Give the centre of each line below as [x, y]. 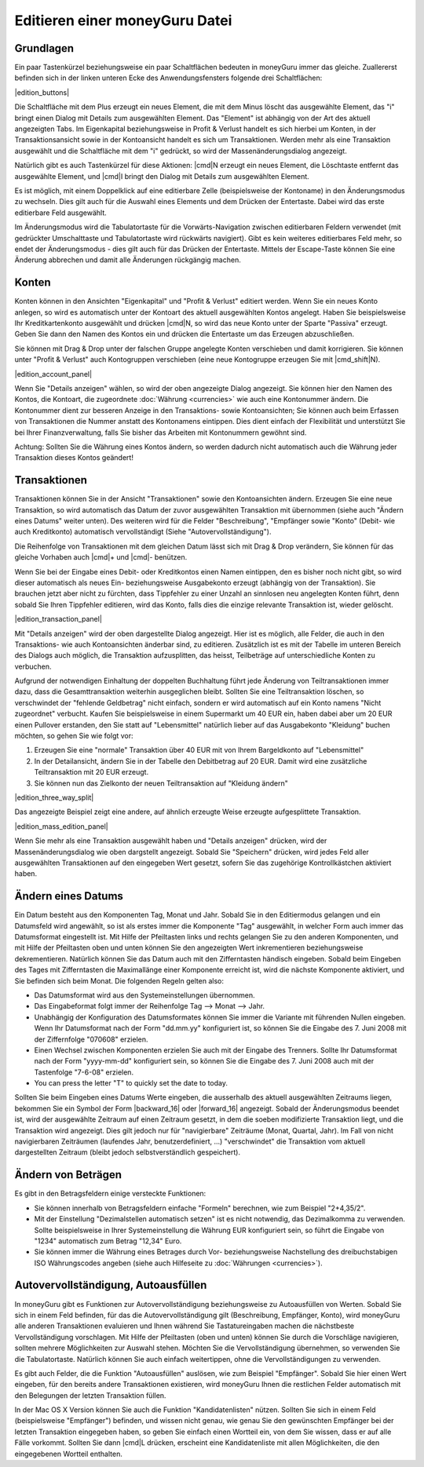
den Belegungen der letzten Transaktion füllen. [90, 1395]
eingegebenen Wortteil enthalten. [69, 1454]
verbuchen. [33, 666]
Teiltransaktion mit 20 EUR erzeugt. [91, 772]
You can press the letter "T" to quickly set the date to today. [131, 1083]
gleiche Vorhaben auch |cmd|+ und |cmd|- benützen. [101, 557]
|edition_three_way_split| [54, 797]
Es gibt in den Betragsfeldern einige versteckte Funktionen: [110, 1194]
